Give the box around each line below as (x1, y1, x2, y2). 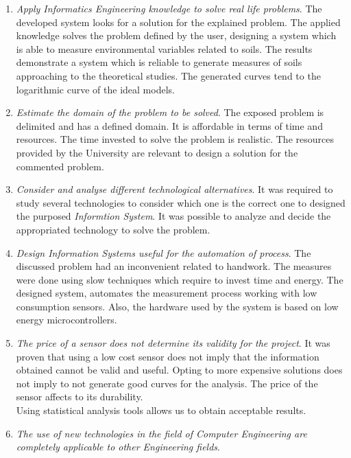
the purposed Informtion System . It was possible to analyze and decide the (16, 209, 331, 223)
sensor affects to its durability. (16, 389, 143, 404)
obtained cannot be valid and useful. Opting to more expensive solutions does (16, 363, 343, 377)
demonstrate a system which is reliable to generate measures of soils (16, 55, 302, 69)
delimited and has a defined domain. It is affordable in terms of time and (16, 118, 323, 133)
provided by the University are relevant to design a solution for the (16, 145, 298, 159)
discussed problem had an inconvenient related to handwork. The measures (16, 259, 332, 273)
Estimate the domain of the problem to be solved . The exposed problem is (16, 105, 324, 119)
